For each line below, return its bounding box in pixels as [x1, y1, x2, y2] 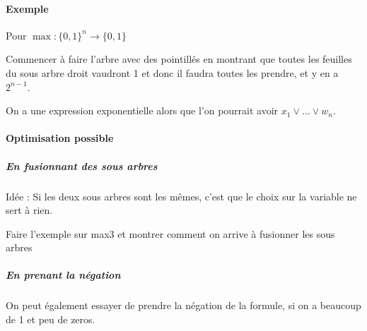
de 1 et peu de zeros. [6, 312, 95, 327]
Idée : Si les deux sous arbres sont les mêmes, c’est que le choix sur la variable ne [6, 188, 357, 203]
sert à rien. [6, 203, 53, 217]
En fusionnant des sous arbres [6, 158, 158, 173]
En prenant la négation [6, 267, 121, 282]
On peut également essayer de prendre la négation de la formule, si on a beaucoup [6, 298, 361, 313]
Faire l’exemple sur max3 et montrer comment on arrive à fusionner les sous [6, 226, 335, 241]
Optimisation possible [6, 131, 114, 145]
